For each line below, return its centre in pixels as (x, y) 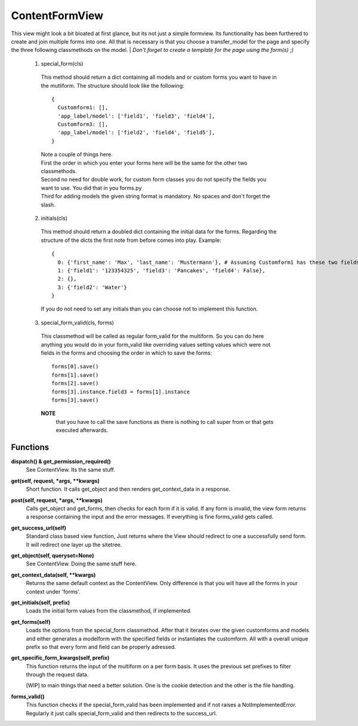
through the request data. (57, 675)
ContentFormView (57, 16)
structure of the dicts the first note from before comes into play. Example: (131, 240)
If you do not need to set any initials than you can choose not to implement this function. (149, 309)
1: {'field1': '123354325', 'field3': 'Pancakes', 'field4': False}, (161, 270)
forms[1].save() (75, 375)
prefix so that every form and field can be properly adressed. (101, 647)
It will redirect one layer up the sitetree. (74, 544)
